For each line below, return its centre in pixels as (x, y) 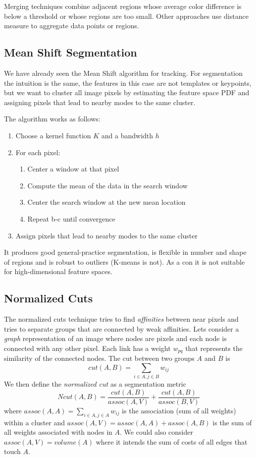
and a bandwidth (127, 135)
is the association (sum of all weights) (179, 410)
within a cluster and (35, 422)
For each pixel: (38, 152)
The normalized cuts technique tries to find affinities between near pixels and (121, 319)
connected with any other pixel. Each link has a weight (87, 348)
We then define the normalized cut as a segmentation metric (95, 384)
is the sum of (232, 422)
